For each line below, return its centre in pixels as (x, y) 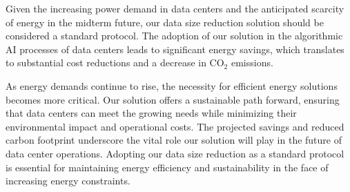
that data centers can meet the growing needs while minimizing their (151, 113)
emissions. (252, 63)
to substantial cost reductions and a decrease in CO (115, 63)
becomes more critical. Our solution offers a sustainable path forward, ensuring (173, 99)
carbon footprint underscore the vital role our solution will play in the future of (174, 140)
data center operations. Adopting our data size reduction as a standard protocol (175, 153)
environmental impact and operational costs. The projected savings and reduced (175, 126)
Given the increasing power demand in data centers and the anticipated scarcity (175, 8)
